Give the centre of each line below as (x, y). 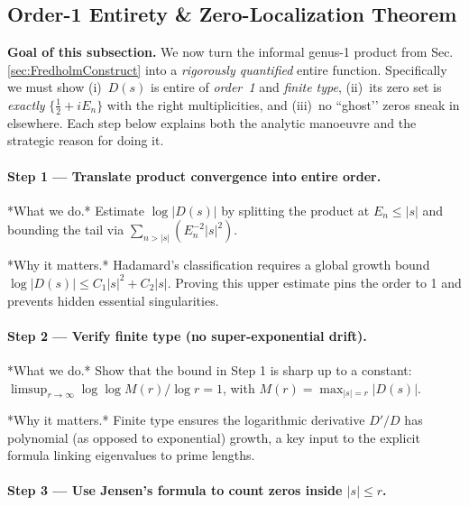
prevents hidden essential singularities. (113, 300)
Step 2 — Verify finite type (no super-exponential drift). (187, 335)
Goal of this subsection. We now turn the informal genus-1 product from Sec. (230, 52)
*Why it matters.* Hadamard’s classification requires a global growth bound (219, 265)
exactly (26, 104)
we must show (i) (55, 87)
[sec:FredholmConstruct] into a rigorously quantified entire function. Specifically (227, 69)
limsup (29, 389)
